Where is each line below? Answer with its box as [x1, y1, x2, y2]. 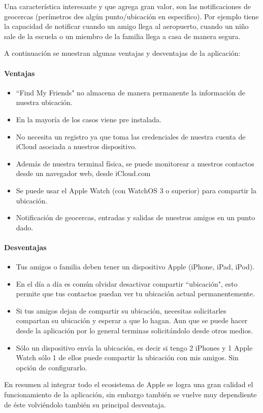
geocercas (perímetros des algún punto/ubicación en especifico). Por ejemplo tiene [4, 11, 259, 21]
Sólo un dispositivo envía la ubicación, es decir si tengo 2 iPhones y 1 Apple [16, 342, 253, 353]
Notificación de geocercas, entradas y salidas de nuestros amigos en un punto [16, 212, 255, 223]
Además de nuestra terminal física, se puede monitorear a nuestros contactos [16, 158, 254, 168]
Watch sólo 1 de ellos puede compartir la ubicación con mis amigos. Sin [16, 352, 239, 363]
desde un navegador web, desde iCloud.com [16, 168, 151, 179]
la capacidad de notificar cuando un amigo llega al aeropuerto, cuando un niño [4, 21, 249, 31]
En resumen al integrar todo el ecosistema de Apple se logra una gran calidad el [4, 379, 253, 390]
